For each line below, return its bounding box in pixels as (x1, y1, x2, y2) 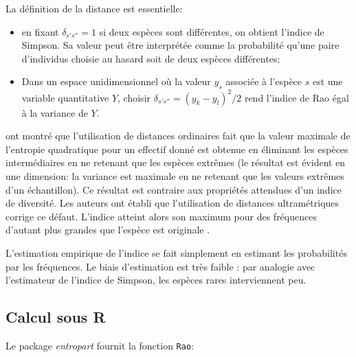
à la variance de (21, 105, 88, 119)
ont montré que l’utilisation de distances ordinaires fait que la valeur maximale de (5, 128, 351, 143)
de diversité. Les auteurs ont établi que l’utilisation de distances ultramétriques (5, 196, 340, 210)
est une (312, 74, 343, 89)
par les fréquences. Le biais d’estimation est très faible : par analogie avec (5, 259, 315, 273)
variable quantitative (21, 90, 109, 104)
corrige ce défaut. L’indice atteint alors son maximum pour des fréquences (5, 209, 317, 223)
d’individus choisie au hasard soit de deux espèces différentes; (21, 51, 280, 65)
